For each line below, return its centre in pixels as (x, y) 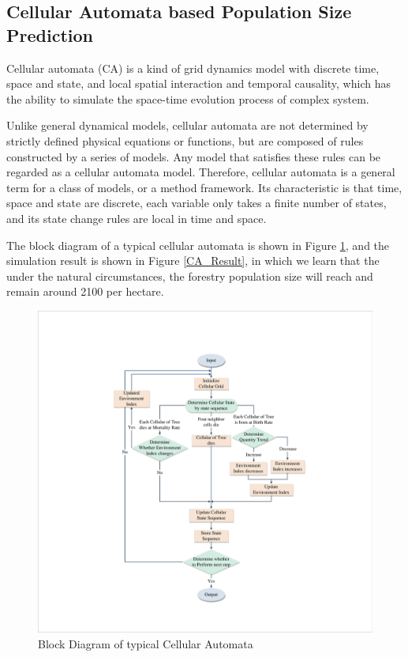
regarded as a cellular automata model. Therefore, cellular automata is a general (201, 172)
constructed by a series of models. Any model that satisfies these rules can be (194, 156)
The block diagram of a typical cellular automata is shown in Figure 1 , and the (198, 245)
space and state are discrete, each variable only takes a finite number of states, (197, 203)
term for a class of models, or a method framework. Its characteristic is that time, (204, 187)
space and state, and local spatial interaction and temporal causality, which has (198, 83)
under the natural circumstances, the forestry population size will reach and (190, 276)
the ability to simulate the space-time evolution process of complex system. (188, 98)
